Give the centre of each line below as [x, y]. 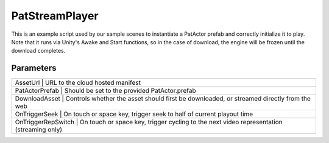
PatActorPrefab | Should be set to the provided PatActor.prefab [105, 91]
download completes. [38, 51]
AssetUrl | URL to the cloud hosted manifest [78, 83]
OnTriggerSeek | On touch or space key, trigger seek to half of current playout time [134, 114]
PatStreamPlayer [55, 16]
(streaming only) [38, 130]
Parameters [34, 68]
